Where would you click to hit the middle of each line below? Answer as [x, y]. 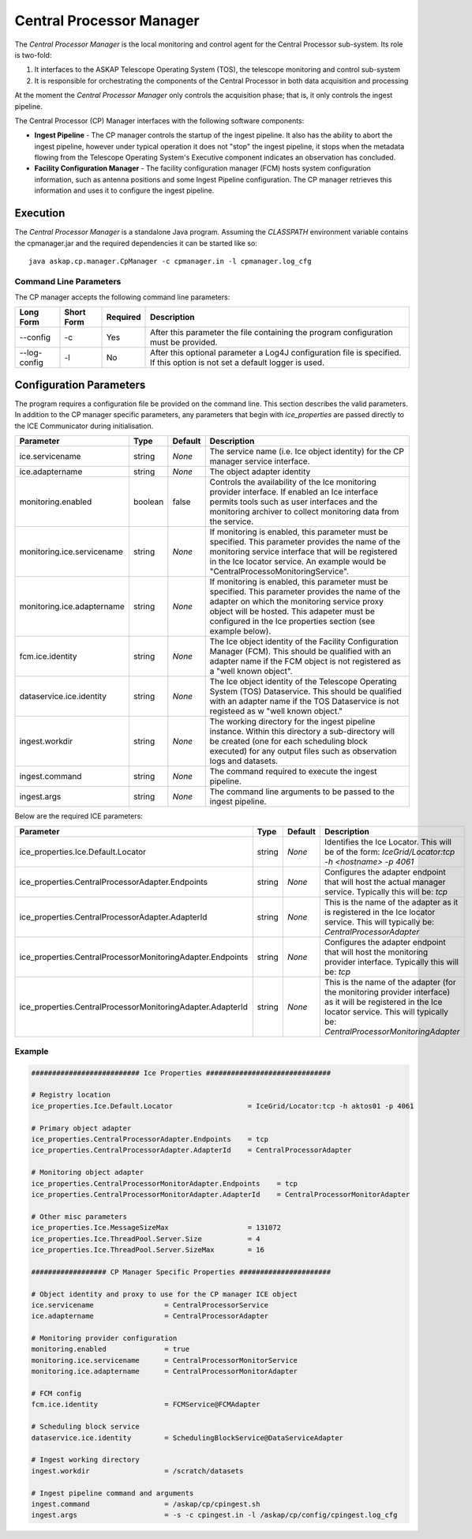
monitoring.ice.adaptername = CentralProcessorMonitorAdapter [165, 1372]
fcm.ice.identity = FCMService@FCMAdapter [146, 1405]
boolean [148, 502]
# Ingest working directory [85, 1460]
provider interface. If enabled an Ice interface [294, 492]
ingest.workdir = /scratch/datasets [137, 1471]
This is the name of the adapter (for [391, 982]
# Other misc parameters [79, 1216]
